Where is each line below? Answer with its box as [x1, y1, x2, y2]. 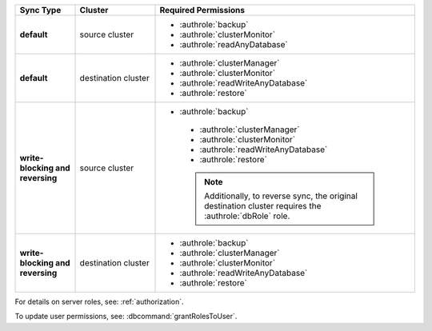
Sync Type [19, 5, 62, 15]
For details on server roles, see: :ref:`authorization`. [14, 297, 184, 306]
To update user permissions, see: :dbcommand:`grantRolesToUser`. [14, 312, 238, 321]
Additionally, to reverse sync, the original [204, 190, 358, 201]
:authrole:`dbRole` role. [204, 210, 290, 221]
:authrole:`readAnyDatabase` [179, 39, 288, 50]
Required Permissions [159, 5, 246, 15]
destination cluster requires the [204, 201, 322, 211]
